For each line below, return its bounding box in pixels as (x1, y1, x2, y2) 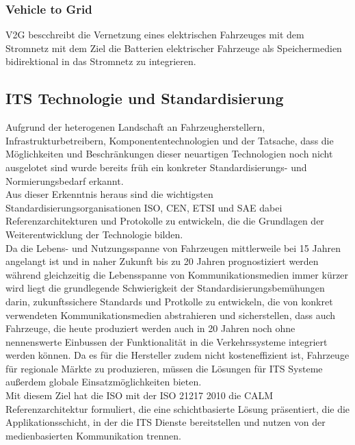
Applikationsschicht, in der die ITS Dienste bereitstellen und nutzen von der (5, 415, 326, 429)
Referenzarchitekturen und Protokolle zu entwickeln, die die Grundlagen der (5, 214, 324, 228)
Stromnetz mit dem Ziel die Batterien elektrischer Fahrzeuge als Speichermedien (5, 40, 342, 55)
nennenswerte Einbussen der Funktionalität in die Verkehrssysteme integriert (5, 334, 328, 348)
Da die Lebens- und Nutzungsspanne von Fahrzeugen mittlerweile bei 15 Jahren (5, 240, 341, 255)
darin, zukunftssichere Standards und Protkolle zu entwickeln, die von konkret (5, 294, 333, 308)
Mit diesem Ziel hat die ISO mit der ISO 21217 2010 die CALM (5, 388, 274, 403)
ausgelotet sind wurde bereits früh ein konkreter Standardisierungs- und (5, 160, 307, 174)
